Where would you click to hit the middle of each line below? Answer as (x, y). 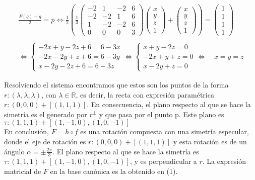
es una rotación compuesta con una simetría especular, (165, 131)
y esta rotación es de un (210, 141)
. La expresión (224, 161)
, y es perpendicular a (164, 161)
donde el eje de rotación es (45, 141)
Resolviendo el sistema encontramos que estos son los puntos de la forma (116, 84)
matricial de (23, 171)
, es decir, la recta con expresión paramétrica (145, 94)
